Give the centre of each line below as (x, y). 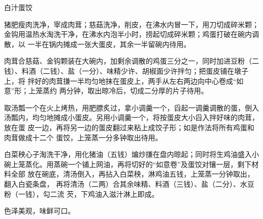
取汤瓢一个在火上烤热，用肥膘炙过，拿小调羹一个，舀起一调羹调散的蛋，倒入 (131, 107)
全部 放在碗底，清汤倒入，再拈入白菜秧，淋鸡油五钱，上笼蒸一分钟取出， (133, 174)
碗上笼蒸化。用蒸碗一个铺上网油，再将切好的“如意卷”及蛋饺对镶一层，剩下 (128, 164)
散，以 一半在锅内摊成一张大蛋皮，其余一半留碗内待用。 (97, 44)
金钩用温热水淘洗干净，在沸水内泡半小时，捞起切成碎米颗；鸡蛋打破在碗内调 (131, 34)
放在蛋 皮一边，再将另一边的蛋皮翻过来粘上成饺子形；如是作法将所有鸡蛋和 (129, 127)
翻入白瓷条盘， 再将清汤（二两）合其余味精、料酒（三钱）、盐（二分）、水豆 (129, 183)
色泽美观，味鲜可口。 (39, 211)
